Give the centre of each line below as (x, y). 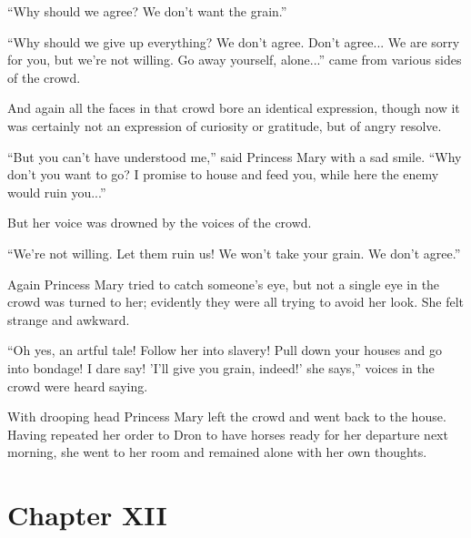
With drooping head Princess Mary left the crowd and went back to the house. (227, 416)
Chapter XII (87, 515)
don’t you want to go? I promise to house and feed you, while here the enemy (223, 174)
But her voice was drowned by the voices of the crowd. (160, 223)
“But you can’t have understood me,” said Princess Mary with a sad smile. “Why (235, 156)
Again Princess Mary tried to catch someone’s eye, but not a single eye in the (224, 284)
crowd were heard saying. (78, 386)
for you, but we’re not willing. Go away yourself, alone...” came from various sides (235, 60)
